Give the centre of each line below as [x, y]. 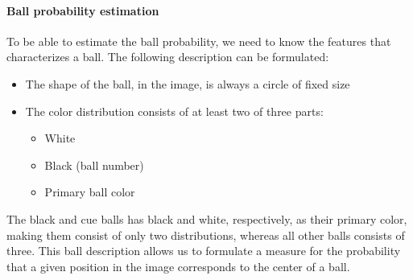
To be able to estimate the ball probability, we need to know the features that [199, 41]
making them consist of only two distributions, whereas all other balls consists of [206, 235]
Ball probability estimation [83, 10]
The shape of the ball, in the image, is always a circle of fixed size [188, 83]
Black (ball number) [94, 165]
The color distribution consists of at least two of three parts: [174, 111]
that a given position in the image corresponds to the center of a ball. [178, 266]
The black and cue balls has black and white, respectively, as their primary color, [207, 218]
